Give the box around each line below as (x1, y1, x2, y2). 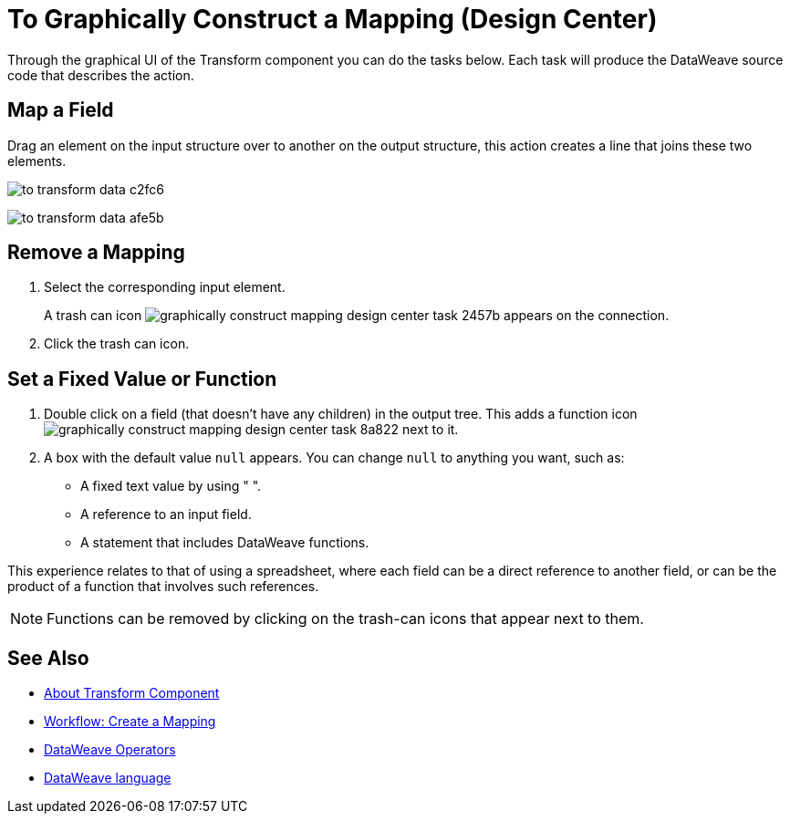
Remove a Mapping (7, 241, 185, 265)
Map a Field (7, 99, 114, 122)
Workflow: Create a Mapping (44, 713, 216, 730)
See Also (7, 646, 89, 670)
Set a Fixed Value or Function (7, 367, 277, 390)
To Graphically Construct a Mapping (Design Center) (7, 4, 658, 35)
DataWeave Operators (44, 742, 176, 758)
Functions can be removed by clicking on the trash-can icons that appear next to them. (47, 609, 644, 629)
